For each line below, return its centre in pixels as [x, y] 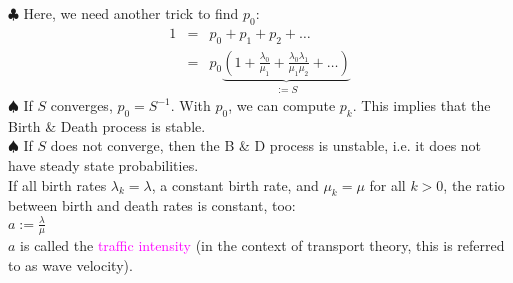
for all [387, 184]
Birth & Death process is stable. [107, 125]
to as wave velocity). [70, 265]
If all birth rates [57, 184]
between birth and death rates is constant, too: [152, 205]
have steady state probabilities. [103, 165]
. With [190, 105]
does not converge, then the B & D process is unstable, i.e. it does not [266, 145]
